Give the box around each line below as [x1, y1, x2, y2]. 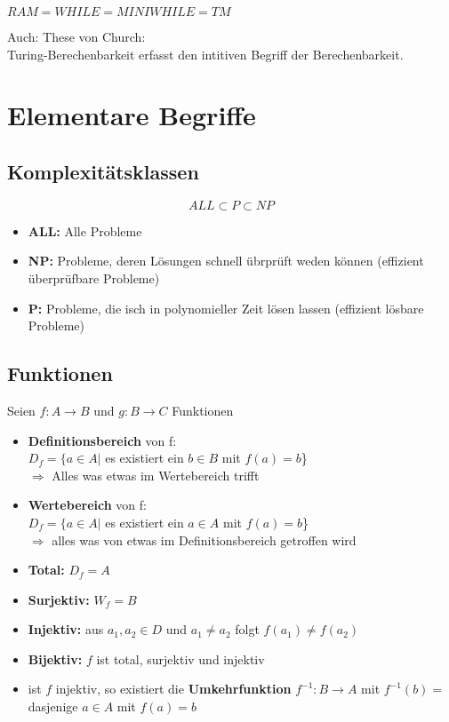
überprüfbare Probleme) [28, 268, 160, 287]
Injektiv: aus [28, 620, 104, 639]
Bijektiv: [28, 649, 83, 668]
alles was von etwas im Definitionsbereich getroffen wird [52, 530, 357, 549]
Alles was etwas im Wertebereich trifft [52, 465, 260, 484]
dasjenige [28, 697, 78, 716]
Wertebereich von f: [28, 496, 147, 514]
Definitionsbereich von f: [28, 431, 177, 449]
